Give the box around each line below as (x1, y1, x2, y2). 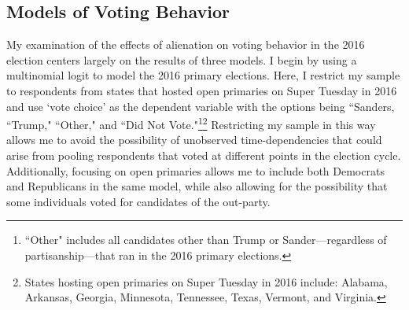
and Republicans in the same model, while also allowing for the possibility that (6, 178, 388, 194)
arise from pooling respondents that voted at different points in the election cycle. (6, 147, 401, 164)
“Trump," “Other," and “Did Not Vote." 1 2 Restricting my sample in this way (6, 114, 376, 132)
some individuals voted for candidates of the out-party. (6, 193, 271, 209)
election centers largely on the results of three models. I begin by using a (6, 51, 357, 68)
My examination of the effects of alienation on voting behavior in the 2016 (6, 36, 365, 53)
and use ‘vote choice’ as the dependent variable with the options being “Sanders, (6, 98, 395, 114)
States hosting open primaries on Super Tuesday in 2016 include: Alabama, (24, 273, 388, 290)
